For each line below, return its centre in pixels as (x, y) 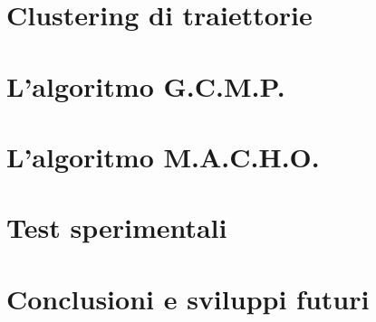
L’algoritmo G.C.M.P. (146, 85)
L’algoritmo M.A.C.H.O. (163, 156)
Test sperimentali (117, 227)
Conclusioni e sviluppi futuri (188, 298)
